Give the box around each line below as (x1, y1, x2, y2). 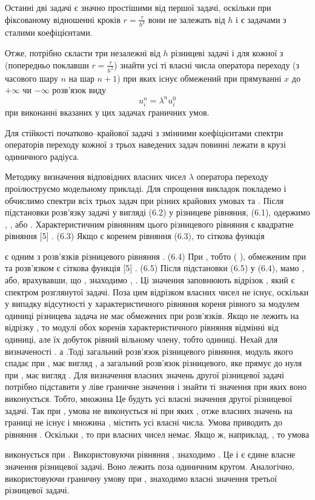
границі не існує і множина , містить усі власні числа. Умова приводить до (5, 416, 282, 429)
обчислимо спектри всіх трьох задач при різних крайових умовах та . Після (5, 194, 284, 206)
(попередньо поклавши (5, 58, 89, 71)
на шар (68, 71, 94, 84)
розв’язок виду (52, 84, 106, 96)
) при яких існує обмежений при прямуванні (117, 71, 282, 84)
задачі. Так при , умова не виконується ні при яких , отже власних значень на (5, 404, 293, 416)
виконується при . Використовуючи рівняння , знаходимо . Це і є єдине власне (5, 448, 296, 461)
